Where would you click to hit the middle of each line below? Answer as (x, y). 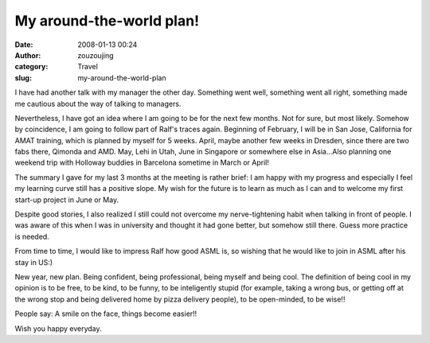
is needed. (32, 236)
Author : (28, 55)
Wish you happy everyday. (59, 328)
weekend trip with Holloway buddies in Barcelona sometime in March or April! (142, 162)
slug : (23, 78)
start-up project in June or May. (67, 200)
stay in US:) (34, 262)
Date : (24, 45)
